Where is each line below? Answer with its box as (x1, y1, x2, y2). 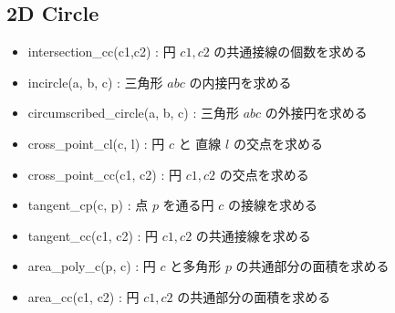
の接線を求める (228, 195, 318, 214)
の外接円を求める (265, 103, 368, 122)
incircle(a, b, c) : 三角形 (27, 72, 163, 91)
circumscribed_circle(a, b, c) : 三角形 (27, 103, 239, 122)
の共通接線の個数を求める (213, 42, 368, 61)
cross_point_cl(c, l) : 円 (27, 133, 165, 152)
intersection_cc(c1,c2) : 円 (27, 42, 176, 61)
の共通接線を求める (195, 225, 311, 245)
